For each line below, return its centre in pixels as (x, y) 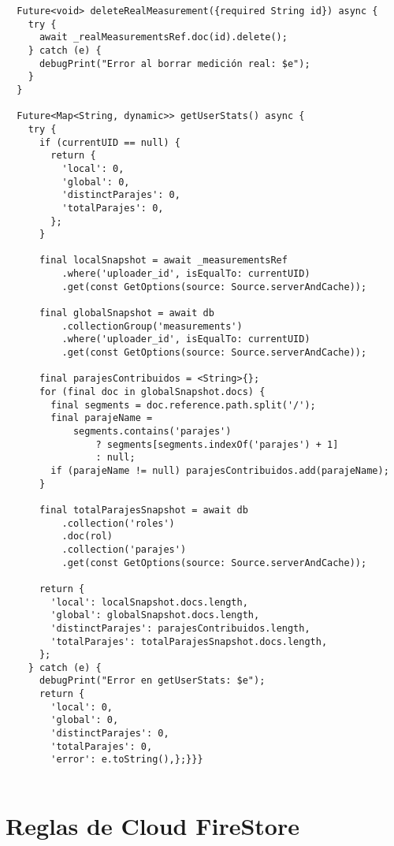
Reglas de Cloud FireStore (152, 825)
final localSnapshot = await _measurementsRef (163, 261)
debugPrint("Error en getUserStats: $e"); (152, 681)
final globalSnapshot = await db (126, 313)
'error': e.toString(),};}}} (127, 760)
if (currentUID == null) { (110, 142)
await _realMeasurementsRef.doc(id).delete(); (163, 37)
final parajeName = (102, 418)
